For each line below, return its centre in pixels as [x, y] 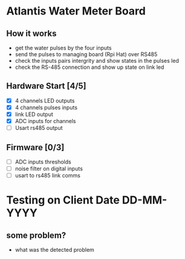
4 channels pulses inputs [46, 107]
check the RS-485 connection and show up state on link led [89, 67]
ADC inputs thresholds [43, 162]
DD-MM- [144, 200]
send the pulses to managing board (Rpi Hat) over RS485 [86, 54]
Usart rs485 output [39, 128]
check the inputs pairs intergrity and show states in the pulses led [97, 61]
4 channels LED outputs [45, 100]
